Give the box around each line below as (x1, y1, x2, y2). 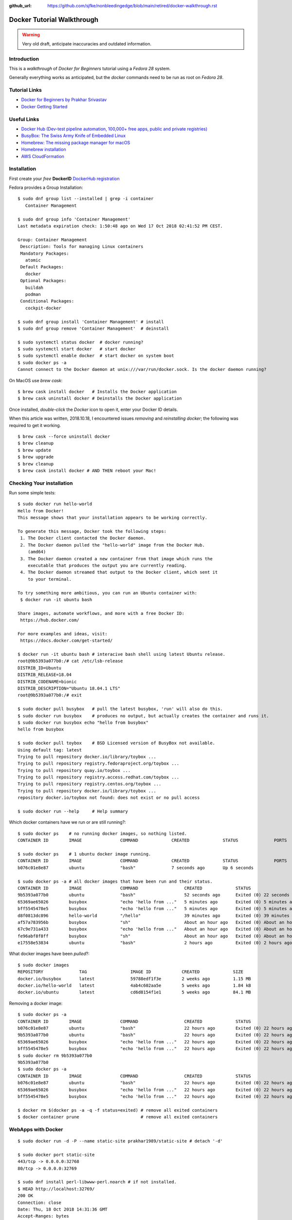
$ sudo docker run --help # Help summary (18, 809, 128, 814)
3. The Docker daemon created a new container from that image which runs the (20, 556, 213, 561)
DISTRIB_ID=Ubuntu (18, 665, 62, 671)
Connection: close (18, 1200, 62, 1205)
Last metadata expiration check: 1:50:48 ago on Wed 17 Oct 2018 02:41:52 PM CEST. (18, 224, 223, 229)
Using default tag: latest (18, 747, 82, 752)
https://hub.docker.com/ (20, 617, 80, 623)
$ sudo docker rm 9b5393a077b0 (18, 1053, 92, 1058)
